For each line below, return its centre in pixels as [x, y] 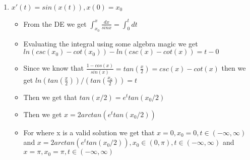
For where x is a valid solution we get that [89, 132]
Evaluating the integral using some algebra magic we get [111, 43]
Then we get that [50, 97]
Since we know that [53, 68]
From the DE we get [55, 23]
